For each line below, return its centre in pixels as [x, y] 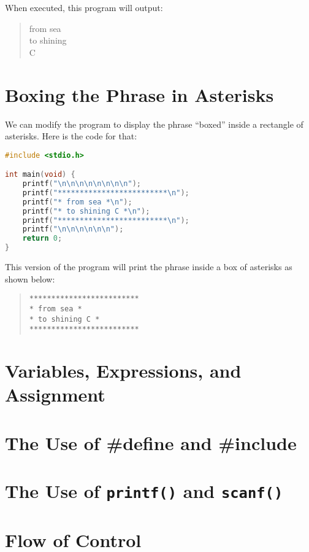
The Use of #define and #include [151, 442]
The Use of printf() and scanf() [144, 491]
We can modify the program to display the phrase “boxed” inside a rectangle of [154, 124]
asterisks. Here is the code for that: [71, 136]
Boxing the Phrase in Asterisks [139, 94]
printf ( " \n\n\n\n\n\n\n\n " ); [82, 184]
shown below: [30, 278]
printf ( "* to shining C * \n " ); [86, 211]
